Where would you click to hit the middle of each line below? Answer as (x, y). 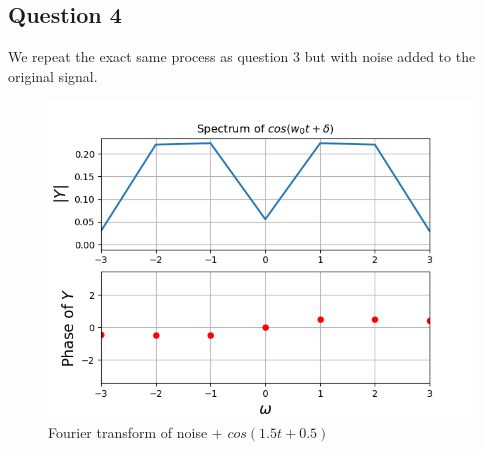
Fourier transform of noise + (135, 431)
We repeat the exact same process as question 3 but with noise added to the (242, 56)
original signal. (53, 75)
